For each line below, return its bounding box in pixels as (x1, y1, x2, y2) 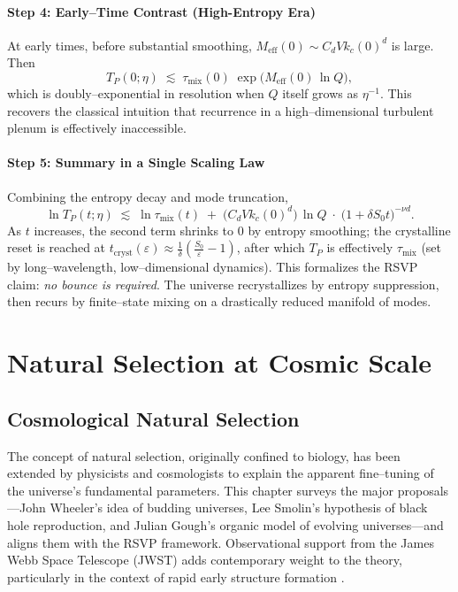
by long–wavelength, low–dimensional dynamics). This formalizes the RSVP (7, 258, 418, 276)
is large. (391, 35, 434, 54)
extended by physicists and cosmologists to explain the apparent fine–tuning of (7, 464, 434, 482)
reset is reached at (7, 238, 106, 257)
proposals (397, 481, 449, 499)
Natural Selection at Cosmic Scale (7, 344, 431, 381)
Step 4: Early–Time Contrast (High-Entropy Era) (7, 2, 316, 20)
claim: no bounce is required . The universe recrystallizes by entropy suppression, (7, 274, 439, 293)
